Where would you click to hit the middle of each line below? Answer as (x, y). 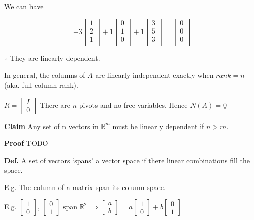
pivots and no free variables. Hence (133, 104)
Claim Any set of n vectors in (51, 126)
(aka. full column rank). (41, 85)
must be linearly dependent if (158, 126)
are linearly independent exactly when (154, 75)
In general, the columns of (45, 75)
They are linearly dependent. (55, 58)
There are (55, 104)
